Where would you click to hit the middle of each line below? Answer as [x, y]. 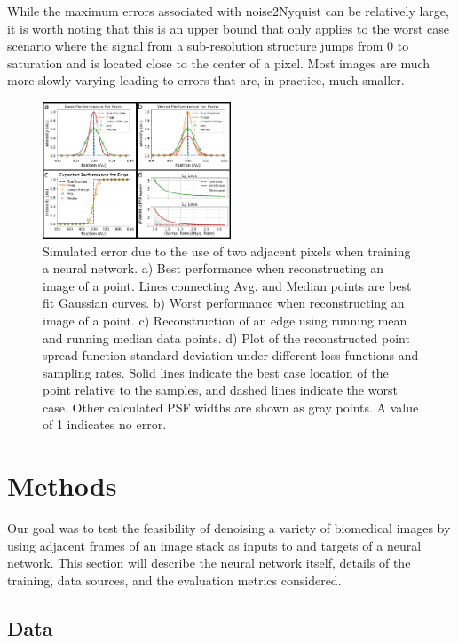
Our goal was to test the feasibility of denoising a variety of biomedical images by [229, 528]
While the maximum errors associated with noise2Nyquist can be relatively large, [228, 11]
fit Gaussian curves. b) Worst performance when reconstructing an [224, 303]
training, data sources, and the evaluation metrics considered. [174, 580]
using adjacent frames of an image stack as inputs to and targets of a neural [214, 545]
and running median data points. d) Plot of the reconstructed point [226, 337]
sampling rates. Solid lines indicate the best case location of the [216, 372]
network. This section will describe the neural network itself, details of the [209, 563]
